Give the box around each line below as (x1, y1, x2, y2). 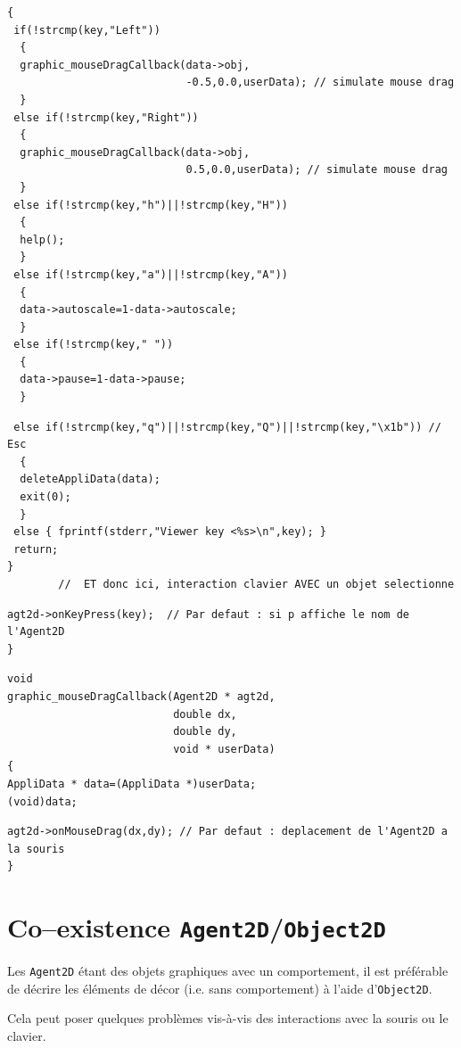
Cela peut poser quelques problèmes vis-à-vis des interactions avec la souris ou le (7, 1009, 449, 1027)
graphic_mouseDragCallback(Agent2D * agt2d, (7, 689, 276, 703)
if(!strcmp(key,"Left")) (13, 23, 161, 37)
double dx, (173, 707, 237, 721)
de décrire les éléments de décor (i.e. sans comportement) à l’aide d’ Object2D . (7, 978, 432, 997)
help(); (20, 233, 65, 246)
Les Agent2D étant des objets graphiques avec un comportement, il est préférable (7, 961, 449, 980)
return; (13, 542, 59, 556)
